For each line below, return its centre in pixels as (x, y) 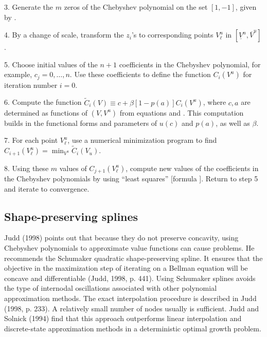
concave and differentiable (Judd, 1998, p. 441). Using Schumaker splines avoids (130, 278)
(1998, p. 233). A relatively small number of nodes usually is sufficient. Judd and (131, 308)
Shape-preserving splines (71, 216)
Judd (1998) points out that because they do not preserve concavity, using (121, 238)
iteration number (31, 85)
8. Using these (26, 168)
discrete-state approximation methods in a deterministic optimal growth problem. (133, 328)
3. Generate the (29, 7)
